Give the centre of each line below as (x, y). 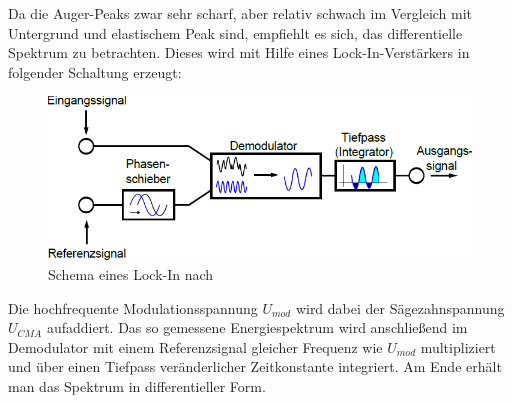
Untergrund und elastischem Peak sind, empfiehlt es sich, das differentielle (235, 32)
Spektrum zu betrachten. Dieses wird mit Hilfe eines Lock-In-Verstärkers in (239, 52)
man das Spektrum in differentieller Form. (137, 385)
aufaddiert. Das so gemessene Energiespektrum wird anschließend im (257, 327)
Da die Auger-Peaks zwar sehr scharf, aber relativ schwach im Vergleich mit (240, 13)
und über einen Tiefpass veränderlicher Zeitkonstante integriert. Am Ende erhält (255, 366)
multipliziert (458, 346)
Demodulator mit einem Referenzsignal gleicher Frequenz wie (195, 346)
